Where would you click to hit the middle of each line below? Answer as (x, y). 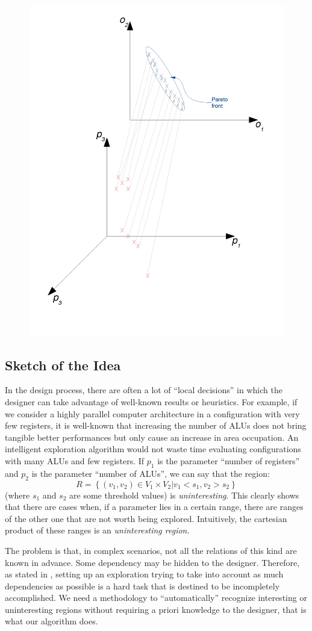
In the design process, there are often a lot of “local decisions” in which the (144, 390)
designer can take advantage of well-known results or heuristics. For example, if (151, 401)
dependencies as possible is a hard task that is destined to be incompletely (142, 586)
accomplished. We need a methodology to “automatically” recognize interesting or (156, 598)
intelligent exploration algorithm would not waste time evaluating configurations (153, 449)
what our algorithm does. (51, 621)
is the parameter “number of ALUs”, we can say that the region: (151, 473)
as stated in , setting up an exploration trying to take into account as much (144, 574)
